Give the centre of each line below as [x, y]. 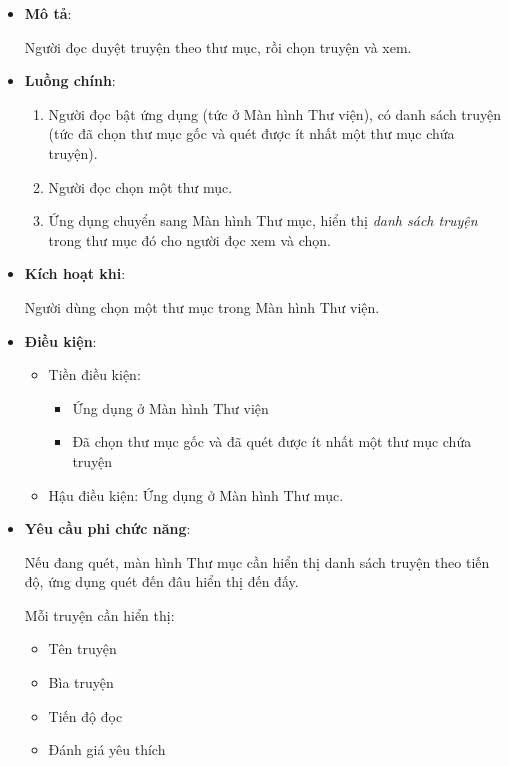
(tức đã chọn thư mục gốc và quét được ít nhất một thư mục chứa [251, 133]
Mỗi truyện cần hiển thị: [99, 614]
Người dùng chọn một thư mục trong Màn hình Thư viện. [202, 306]
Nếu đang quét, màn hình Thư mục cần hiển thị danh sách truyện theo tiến [257, 561]
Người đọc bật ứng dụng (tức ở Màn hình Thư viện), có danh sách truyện [275, 113]
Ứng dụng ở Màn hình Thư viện [170, 407]
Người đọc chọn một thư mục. [140, 186]
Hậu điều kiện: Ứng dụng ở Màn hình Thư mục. [196, 494]
